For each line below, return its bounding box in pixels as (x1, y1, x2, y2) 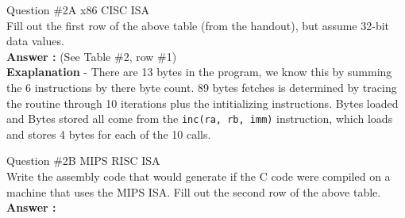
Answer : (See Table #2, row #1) (6, 48, 177, 64)
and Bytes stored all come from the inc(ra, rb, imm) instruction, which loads (6, 110, 393, 127)
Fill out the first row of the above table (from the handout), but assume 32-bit (6, 17, 390, 33)
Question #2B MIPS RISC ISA (6, 152, 160, 169)
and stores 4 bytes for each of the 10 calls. (6, 125, 211, 142)
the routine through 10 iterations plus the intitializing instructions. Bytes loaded (6, 94, 399, 111)
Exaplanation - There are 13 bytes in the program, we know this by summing (6, 63, 392, 80)
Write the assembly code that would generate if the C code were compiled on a (6, 168, 391, 184)
